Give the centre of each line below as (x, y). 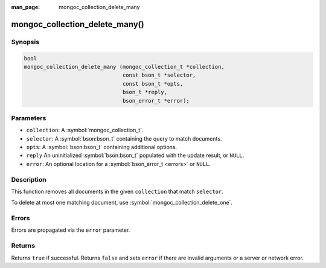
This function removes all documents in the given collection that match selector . (117, 191)
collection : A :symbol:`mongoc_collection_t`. (85, 130)
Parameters (29, 118)
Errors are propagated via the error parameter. (71, 230)
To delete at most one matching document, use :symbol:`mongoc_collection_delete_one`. (122, 203)
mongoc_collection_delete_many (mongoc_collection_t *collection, (124, 67)
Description (29, 179)
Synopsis (25, 42)
